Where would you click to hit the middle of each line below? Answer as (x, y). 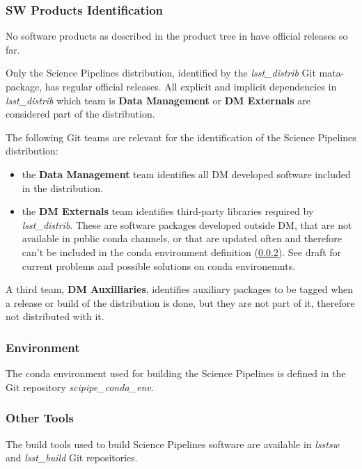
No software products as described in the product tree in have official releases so (177, 36)
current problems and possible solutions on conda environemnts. (159, 265)
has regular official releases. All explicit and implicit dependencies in (191, 86)
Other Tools (40, 418)
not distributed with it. (55, 316)
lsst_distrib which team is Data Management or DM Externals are (158, 100)
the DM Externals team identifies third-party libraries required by (168, 211)
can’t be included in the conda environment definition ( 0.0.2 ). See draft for (182, 252)
